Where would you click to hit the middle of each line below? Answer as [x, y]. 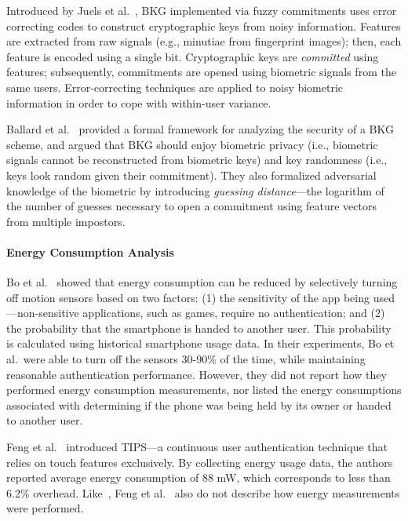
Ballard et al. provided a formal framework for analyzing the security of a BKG [200, 129]
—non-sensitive [43, 313]
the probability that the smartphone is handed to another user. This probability [199, 328]
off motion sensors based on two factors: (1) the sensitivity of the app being [188, 297]
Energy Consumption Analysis [90, 251]
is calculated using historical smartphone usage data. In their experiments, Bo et [200, 343]
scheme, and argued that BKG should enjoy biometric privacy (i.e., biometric [192, 144]
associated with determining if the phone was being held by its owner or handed [199, 404]
